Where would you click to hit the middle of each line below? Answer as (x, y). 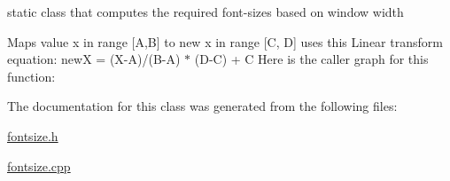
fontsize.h (33, 135)
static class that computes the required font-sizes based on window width (206, 12)
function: (31, 76)
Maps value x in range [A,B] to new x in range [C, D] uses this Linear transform (225, 41)
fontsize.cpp (39, 165)
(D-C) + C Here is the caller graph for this (311, 59)
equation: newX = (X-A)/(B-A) (94, 59)
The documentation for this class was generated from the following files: (202, 106)
